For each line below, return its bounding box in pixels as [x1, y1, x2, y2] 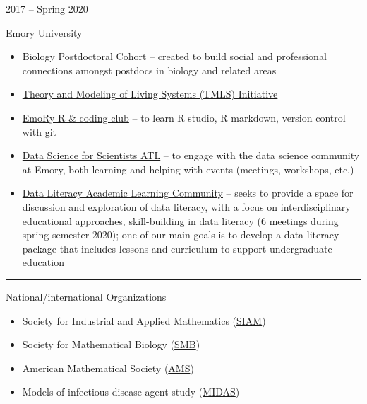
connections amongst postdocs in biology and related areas [22, 62, 277, 77]
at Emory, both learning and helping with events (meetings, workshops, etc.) [22, 161, 354, 176]
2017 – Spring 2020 [6, 1, 88, 16]
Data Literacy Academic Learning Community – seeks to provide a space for [22, 185, 354, 200]
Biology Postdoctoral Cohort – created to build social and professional [22, 49, 327, 64]
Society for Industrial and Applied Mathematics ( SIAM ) [22, 313, 266, 328]
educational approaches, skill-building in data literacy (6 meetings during [22, 213, 339, 228]
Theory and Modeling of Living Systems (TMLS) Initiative [22, 86, 278, 101]
